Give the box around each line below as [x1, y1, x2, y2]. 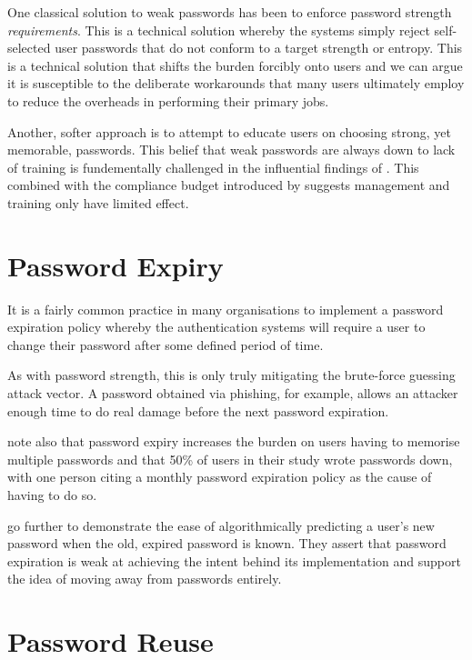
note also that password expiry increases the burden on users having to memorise [7, 432, 460, 451]
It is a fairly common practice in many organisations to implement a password [7, 299, 444, 318]
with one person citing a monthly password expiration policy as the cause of [7, 467, 432, 486]
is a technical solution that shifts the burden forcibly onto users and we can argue [7, 55, 463, 75]
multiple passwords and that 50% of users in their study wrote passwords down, [7, 449, 453, 468]
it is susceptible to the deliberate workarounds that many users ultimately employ [7, 74, 465, 93]
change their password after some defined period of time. [7, 335, 324, 354]
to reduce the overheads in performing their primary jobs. [7, 91, 329, 110]
